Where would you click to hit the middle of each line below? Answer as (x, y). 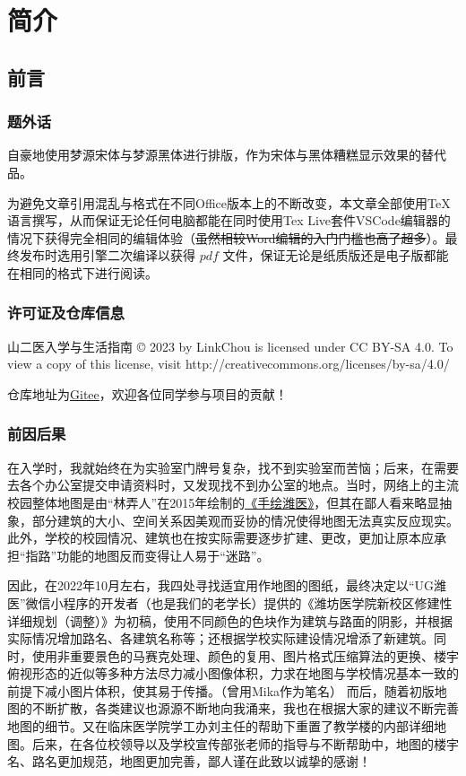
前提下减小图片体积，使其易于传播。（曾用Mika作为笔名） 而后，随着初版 (221, 690)
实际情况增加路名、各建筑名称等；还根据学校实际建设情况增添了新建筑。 (220, 638)
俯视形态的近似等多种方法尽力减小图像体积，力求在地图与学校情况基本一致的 (233, 673)
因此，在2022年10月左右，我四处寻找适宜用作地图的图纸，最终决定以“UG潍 (227, 585)
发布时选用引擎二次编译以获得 (107, 255)
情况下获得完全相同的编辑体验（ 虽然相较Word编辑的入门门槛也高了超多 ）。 (226, 237)
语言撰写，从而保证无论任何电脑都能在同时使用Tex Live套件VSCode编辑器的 (229, 220)
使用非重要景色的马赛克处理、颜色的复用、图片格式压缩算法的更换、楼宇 (245, 655)
